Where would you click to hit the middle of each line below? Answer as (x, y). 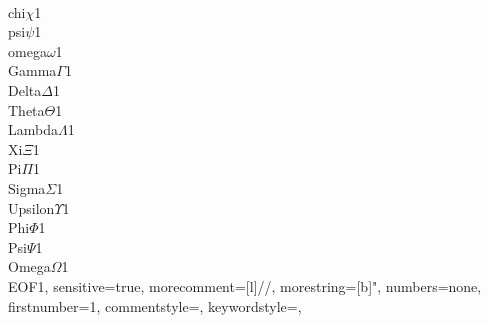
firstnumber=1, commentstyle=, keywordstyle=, (155, 305)
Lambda (33, 129)
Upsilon (31, 207)
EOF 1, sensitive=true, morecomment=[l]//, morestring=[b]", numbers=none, (245, 285)
